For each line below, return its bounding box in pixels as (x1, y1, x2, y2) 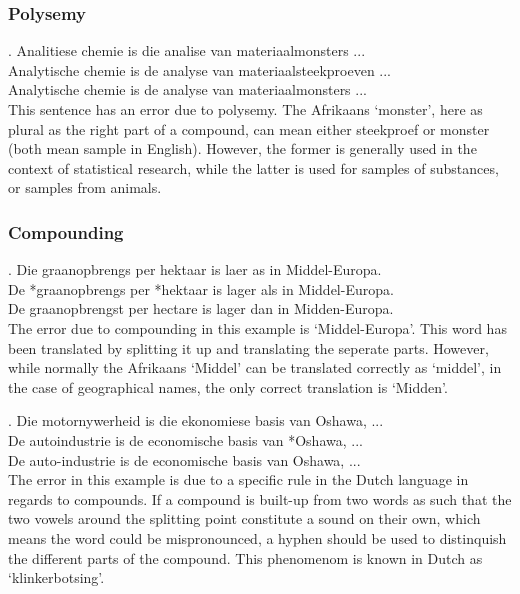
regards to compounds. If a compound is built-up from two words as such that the (8, 488, 512, 509)
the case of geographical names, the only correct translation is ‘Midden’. (8, 376, 448, 397)
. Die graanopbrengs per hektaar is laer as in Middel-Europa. (8, 259, 382, 280)
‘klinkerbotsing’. (8, 567, 105, 588)
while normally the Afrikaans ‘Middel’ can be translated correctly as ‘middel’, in (8, 357, 502, 378)
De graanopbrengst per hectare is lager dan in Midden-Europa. (8, 298, 394, 319)
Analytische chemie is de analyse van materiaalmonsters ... (8, 79, 367, 100)
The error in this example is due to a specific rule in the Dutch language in (8, 469, 469, 490)
